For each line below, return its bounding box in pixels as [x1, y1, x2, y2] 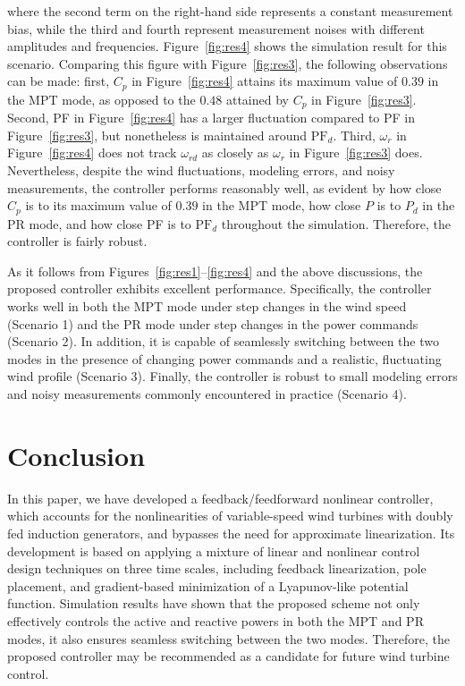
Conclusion [7, 436, 146, 473]
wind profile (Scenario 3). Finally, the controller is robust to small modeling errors [7, 367, 458, 385]
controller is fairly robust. [7, 232, 148, 250]
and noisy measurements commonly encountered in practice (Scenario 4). [7, 385, 407, 403]
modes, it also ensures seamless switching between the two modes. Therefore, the [7, 629, 450, 648]
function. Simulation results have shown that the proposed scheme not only [7, 594, 420, 613]
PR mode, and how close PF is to [7, 214, 191, 233]
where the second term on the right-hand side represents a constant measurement [7, 2, 453, 20]
